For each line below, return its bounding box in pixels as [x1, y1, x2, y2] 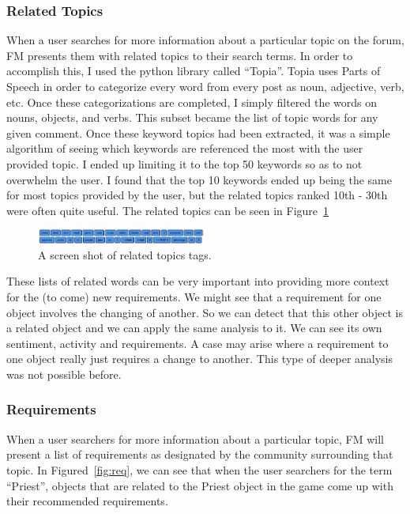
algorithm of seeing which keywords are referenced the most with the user [6, 140, 363, 157]
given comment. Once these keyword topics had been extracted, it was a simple [6, 124, 390, 141]
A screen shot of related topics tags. [38, 246, 212, 263]
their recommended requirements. [6, 493, 168, 509]
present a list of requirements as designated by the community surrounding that [6, 446, 393, 463]
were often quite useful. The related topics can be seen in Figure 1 [6, 202, 329, 218]
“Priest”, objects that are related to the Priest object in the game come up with [6, 477, 393, 493]
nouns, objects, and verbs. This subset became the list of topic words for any [6, 109, 378, 126]
